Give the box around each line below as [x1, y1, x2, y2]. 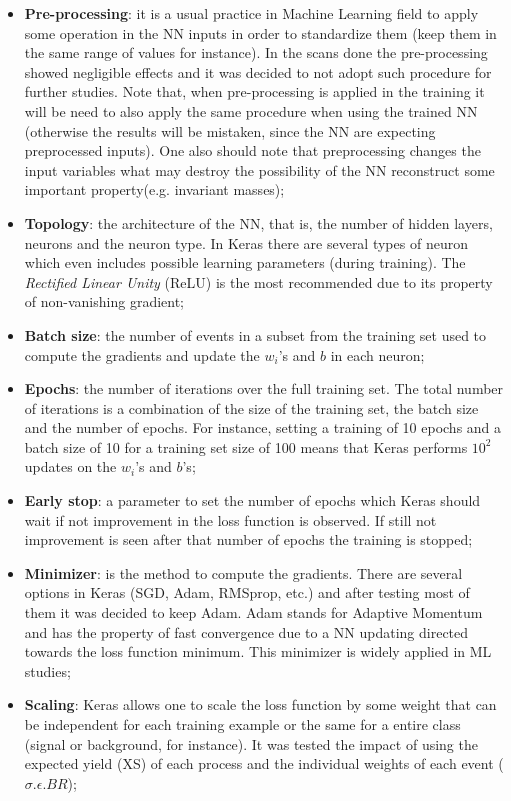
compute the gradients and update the [24, 344, 260, 365]
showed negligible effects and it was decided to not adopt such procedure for [24, 61, 492, 82]
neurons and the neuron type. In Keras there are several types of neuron [24, 232, 468, 253]
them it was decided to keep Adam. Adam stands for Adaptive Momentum [24, 602, 483, 623]
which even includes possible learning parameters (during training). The [24, 252, 466, 273]
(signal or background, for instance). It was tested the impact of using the [24, 733, 478, 754]
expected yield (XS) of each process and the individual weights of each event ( [24, 753, 504, 774]
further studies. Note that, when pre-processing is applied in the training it [24, 81, 485, 102]
